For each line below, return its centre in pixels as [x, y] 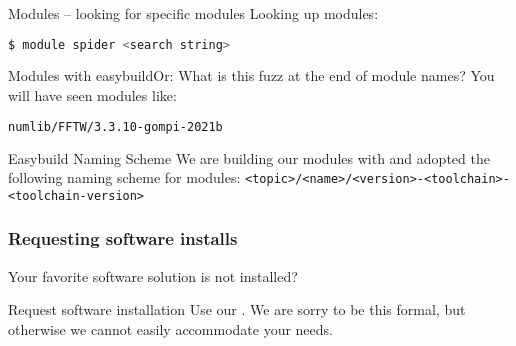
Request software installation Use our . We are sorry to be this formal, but [237, 309]
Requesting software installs [123, 238]
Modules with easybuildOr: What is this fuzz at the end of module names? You [251, 75]
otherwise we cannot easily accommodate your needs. [170, 328]
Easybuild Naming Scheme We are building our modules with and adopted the [249, 157]
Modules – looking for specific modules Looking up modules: [193, 13]
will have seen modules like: [92, 95]
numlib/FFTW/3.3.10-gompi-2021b [115, 126]
